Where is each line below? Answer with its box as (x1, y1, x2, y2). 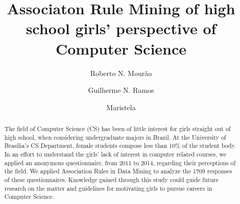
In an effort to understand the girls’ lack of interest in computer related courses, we (4, 150, 227, 159)
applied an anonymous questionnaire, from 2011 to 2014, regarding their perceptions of (4, 158, 236, 167)
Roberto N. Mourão (90, 67, 152, 78)
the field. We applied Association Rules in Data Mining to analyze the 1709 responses (4, 167, 232, 175)
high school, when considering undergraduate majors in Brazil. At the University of (4, 133, 226, 141)
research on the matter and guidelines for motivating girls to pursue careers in (4, 184, 212, 192)
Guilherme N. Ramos (88, 85, 154, 95)
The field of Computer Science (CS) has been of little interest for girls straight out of (4, 124, 231, 133)
